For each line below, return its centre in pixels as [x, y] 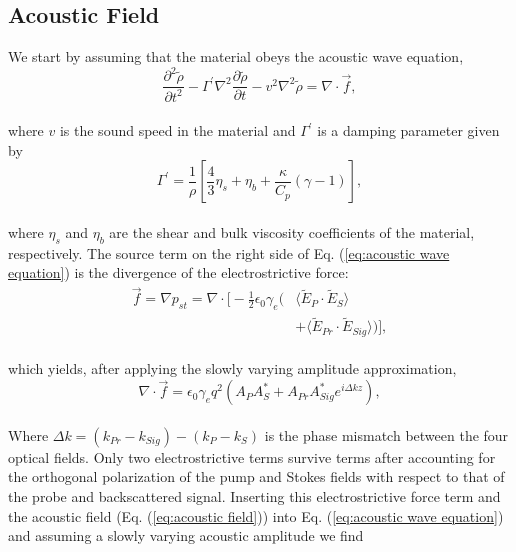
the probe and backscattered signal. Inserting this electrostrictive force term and [254, 496]
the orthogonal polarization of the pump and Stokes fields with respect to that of [256, 476]
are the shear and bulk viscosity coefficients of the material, [292, 232]
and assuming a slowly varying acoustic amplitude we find [186, 535]
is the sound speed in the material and [177, 130]
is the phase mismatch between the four [386, 434]
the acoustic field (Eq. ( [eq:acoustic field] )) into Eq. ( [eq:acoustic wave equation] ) [256, 515]
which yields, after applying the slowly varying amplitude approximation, [232, 368]
